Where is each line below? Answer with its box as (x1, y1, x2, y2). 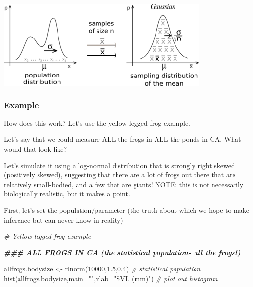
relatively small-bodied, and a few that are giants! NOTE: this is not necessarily (4, 179, 244, 189)
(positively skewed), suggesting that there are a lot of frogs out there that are (4, 170, 235, 180)
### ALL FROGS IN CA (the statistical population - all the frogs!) (4, 247, 241, 257)
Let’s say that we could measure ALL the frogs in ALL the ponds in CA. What (4, 134, 241, 144)
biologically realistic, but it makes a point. (4, 189, 130, 199)
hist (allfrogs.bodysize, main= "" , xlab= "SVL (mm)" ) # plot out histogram (4, 273, 218, 283)
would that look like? (4, 144, 67, 153)
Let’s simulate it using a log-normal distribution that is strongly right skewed (4, 160, 235, 170)
